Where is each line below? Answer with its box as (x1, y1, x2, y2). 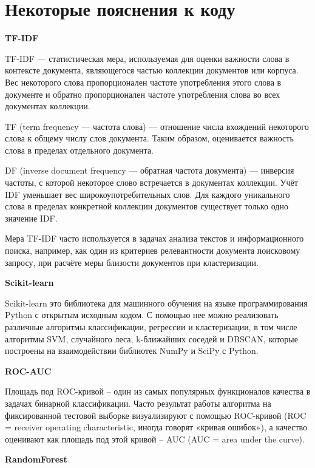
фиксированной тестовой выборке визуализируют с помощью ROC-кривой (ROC (5, 409, 307, 421)
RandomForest (5, 453, 67, 466)
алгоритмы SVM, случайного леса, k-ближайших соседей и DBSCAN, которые (5, 332, 298, 345)
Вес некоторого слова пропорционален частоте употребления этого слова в (5, 75, 282, 88)
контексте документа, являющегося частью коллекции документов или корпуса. (5, 64, 299, 76)
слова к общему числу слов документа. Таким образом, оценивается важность (5, 132, 294, 144)
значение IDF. (5, 211, 58, 224)
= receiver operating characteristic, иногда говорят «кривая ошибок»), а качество (5, 421, 308, 433)
